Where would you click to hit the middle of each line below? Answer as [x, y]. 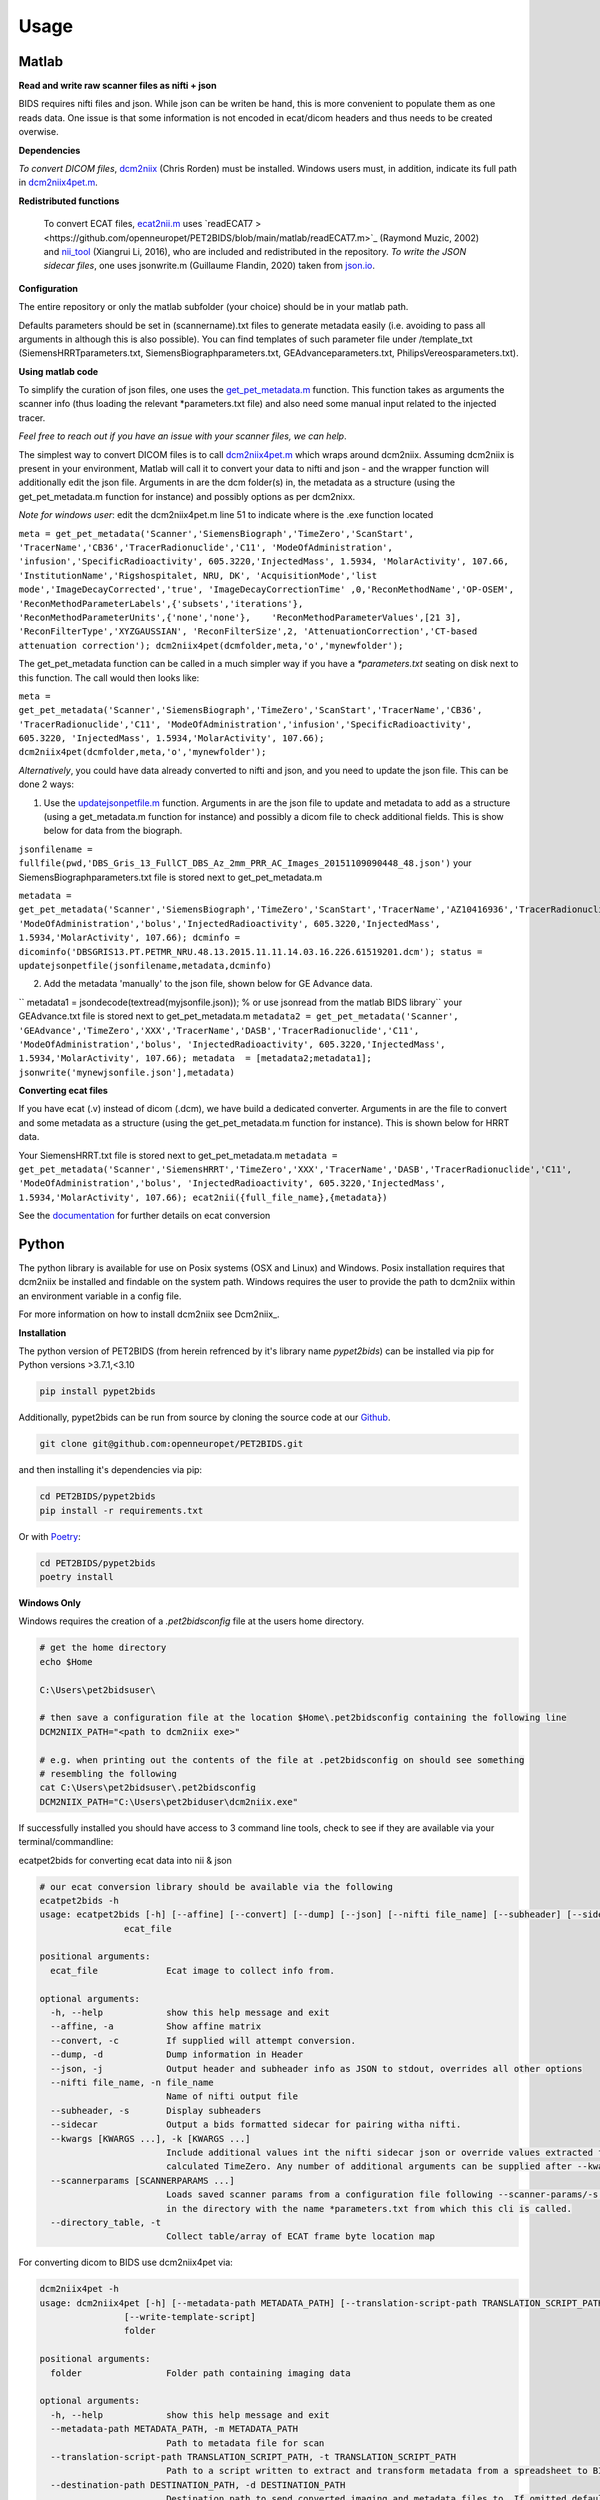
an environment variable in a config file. [100, 1296]
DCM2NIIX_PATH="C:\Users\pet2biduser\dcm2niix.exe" [169, 1801]
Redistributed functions [69, 201]
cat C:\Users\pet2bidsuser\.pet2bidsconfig [148, 1788]
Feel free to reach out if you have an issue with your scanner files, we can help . [182, 436]
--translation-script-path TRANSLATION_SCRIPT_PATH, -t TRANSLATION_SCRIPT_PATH [253, 2456]
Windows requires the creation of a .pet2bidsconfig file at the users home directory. [191, 1621]
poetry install [76, 1577]
